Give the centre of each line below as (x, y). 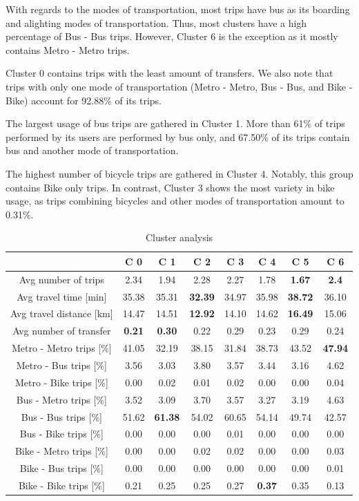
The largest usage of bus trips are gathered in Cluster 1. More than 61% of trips (175, 123)
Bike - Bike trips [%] (61, 485)
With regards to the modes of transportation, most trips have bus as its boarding (178, 9)
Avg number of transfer (62, 331)
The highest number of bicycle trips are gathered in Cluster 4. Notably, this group (179, 173)
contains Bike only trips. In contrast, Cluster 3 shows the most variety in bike (170, 187)
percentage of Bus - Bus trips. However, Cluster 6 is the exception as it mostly (172, 36)
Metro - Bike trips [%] (61, 382)
